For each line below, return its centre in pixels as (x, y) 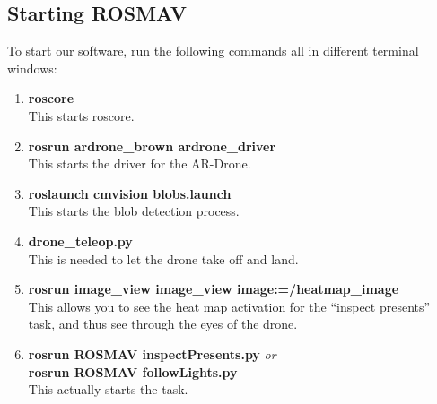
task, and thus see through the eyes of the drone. (163, 324)
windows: (32, 68)
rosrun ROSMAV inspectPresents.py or (152, 353)
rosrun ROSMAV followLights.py (133, 371)
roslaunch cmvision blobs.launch (130, 193)
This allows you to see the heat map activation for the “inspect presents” (229, 306)
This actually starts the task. (108, 389)
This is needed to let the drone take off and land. (163, 258)
